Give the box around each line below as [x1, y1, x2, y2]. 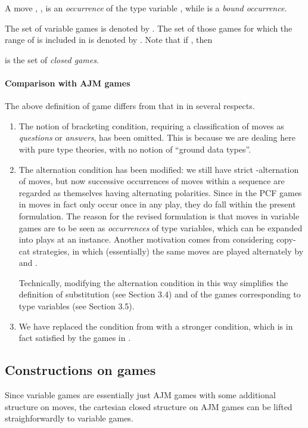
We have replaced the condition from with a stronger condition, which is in [18, 320, 293, 332]
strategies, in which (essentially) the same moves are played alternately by [33, 244, 304, 257]
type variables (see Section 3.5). [18, 300, 135, 312]
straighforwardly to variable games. [5, 412, 133, 424]
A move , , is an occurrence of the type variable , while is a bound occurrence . [5, 2, 287, 14]
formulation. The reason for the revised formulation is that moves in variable [18, 209, 300, 222]
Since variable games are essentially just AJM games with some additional [5, 389, 276, 401]
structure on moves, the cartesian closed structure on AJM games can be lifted [5, 400, 293, 413]
